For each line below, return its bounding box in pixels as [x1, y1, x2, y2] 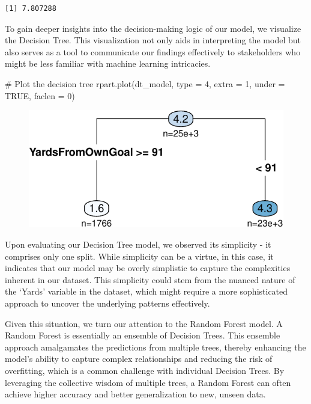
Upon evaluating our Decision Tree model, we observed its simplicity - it [5, 238, 271, 251]
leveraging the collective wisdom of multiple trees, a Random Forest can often [5, 376, 291, 388]
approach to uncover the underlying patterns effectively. [5, 297, 210, 310]
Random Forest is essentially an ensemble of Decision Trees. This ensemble [5, 329, 280, 341]
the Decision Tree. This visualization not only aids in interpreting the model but [5, 34, 301, 46]
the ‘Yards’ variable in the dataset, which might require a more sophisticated [5, 285, 288, 298]
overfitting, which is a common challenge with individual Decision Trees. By [5, 364, 285, 376]
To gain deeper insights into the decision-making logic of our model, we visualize [5, 22, 301, 34]
